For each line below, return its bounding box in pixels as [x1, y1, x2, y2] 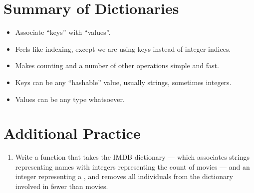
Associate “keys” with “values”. [15, 27, 111, 37]
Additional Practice [3, 123, 141, 143]
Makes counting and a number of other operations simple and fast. [15, 60, 219, 71]
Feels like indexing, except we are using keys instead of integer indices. [15, 43, 231, 54]
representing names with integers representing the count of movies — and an [15, 161, 250, 172]
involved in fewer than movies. [15, 181, 108, 191]
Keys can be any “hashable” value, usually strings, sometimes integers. [15, 77, 232, 87]
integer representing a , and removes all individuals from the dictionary [15, 171, 233, 182]
